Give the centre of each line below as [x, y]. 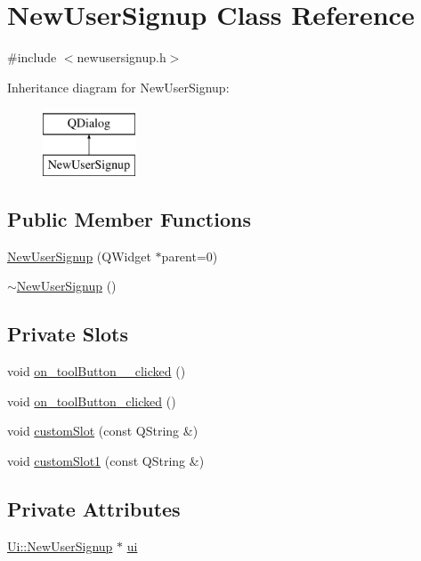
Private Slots [68, 334]
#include [32, 57]
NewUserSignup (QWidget [79, 256]
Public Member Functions [129, 218]
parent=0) [190, 256]
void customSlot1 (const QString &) [106, 460]
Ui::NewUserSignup [60, 545]
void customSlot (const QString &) [103, 431]
